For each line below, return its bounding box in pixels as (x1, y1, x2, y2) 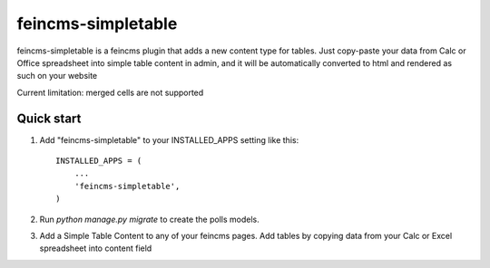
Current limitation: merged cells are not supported (16, 87, 204, 98)
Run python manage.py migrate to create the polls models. (39, 214, 260, 225)
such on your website (16, 71, 98, 81)
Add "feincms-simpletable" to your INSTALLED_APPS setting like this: (39, 134, 299, 145)
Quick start (16, 110, 82, 126)
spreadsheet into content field (39, 243, 152, 254)
